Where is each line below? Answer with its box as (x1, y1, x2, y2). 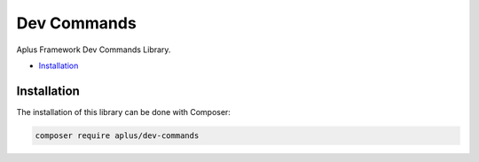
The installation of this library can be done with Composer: (16, 106, 231, 117)
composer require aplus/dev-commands (35, 130, 200, 141)
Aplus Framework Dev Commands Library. (16, 44, 171, 55)
